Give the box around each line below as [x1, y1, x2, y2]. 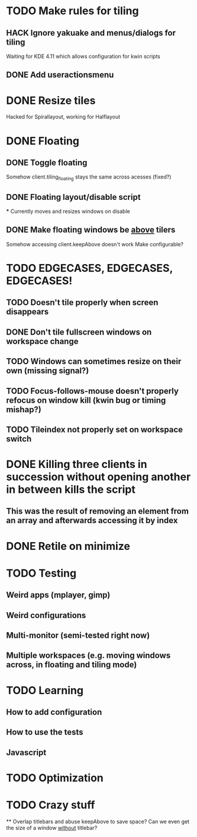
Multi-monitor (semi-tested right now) [6, 631, 150, 641]
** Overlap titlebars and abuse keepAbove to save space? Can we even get [6, 817, 190, 825]
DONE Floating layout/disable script [6, 192, 141, 202]
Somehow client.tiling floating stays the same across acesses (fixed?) [6, 173, 172, 182]
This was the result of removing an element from [6, 506, 189, 517]
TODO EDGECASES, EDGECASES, [6, 261, 173, 275]
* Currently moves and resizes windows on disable [6, 208, 130, 215]
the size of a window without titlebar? [6, 824, 98, 831]
